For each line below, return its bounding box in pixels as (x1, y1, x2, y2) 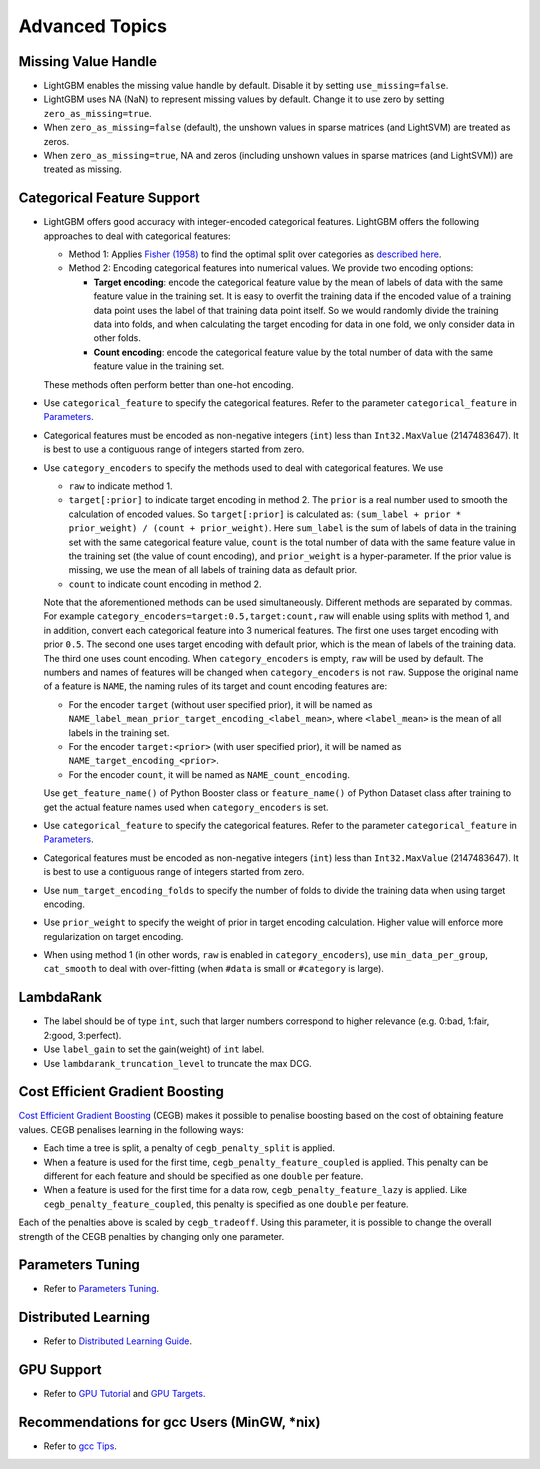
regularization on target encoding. (43, 930, 184, 942)
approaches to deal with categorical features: (43, 230, 231, 242)
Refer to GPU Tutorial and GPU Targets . (43, 1388, 206, 1400)
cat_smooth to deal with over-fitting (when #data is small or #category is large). (43, 963, 385, 975)
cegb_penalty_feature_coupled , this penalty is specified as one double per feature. (43, 1198, 409, 1210)
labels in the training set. (68, 726, 170, 739)
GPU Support (18, 1361, 102, 1379)
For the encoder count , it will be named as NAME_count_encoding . (68, 768, 350, 780)
